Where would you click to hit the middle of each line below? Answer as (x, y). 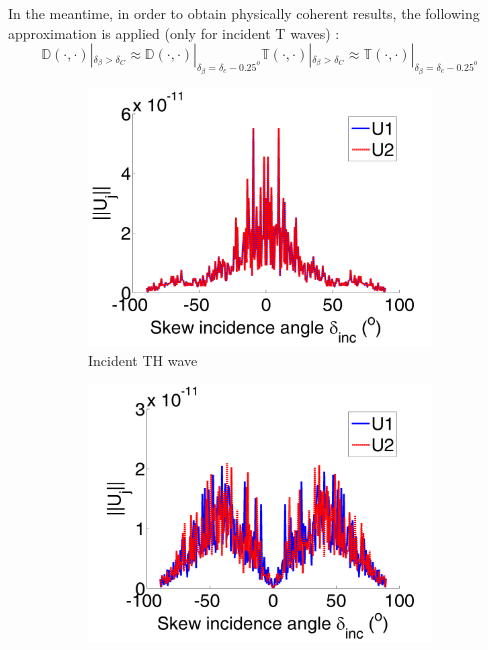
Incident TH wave (143, 359)
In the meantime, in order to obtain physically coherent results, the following (244, 13)
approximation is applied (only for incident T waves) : (174, 32)
